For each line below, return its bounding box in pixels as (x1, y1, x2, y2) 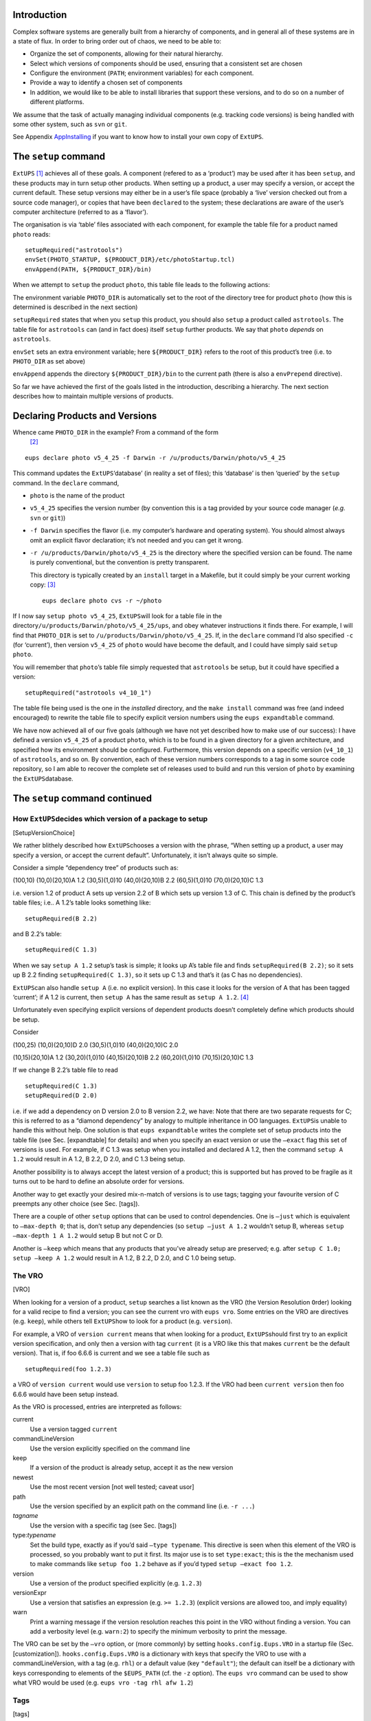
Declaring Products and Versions (12, 410, 157, 421)
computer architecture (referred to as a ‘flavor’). (12, 207, 148, 216)
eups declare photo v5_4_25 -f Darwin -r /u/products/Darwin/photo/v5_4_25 (25, 454, 286, 461)
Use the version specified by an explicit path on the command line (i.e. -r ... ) (30, 1501, 255, 1510)
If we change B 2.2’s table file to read (12, 1066, 118, 1074)
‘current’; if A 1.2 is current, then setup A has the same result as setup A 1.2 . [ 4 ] (12, 993, 249, 1001)
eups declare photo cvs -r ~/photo (42, 596, 162, 604)
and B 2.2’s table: (12, 930, 62, 938)
